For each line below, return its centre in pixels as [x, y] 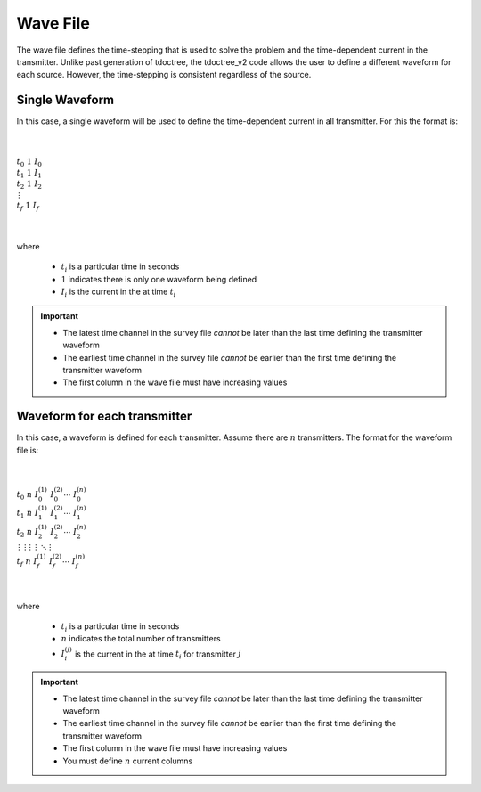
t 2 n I [28, 533]
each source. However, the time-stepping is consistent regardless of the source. [164, 75]
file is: [28, 450]
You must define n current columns [128, 761]
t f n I [27, 562]
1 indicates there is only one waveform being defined [159, 279]
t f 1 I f [28, 207]
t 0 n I [28, 495]
